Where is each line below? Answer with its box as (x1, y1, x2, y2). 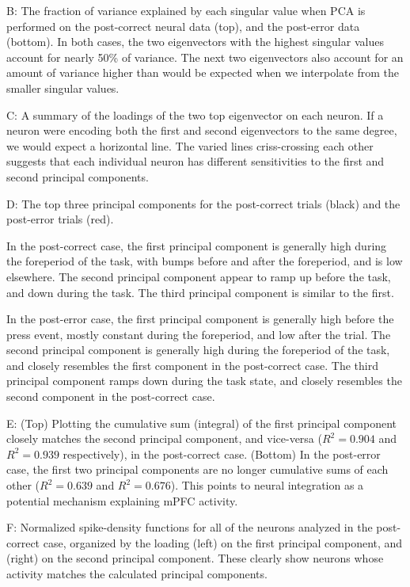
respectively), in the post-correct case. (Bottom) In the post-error (63, 445, 381, 462)
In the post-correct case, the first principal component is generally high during (6, 237, 387, 253)
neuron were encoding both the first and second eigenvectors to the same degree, (6, 122, 397, 139)
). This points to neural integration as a (170, 477, 364, 494)
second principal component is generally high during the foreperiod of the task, (6, 341, 390, 358)
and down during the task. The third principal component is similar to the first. (6, 284, 394, 300)
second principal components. (6, 168, 149, 185)
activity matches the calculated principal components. (6, 566, 268, 581)
